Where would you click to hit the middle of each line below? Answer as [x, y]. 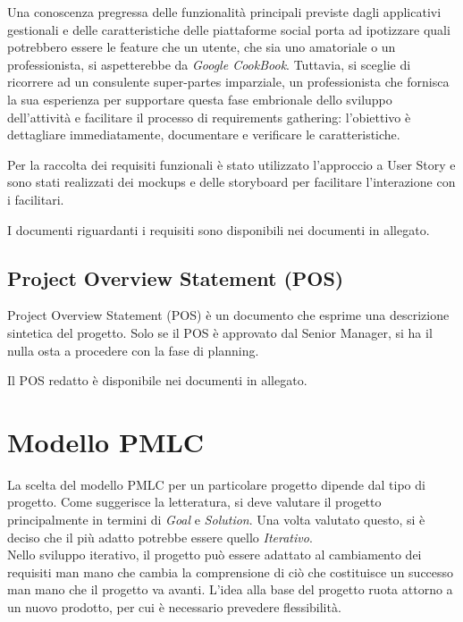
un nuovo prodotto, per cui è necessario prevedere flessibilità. [174, 606]
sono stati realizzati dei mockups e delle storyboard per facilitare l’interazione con [231, 182]
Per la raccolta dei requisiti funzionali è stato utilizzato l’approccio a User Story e [231, 164]
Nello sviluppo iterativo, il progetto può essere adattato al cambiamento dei [215, 555]
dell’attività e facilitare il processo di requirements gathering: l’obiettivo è [209, 117]
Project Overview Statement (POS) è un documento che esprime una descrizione [228, 315]
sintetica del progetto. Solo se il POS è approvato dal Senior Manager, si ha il [220, 332]
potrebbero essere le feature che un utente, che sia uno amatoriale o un [202, 47]
